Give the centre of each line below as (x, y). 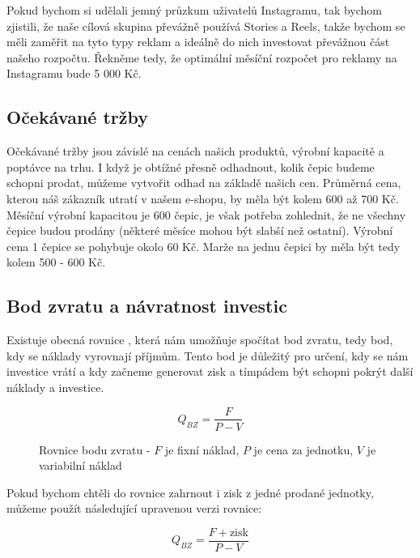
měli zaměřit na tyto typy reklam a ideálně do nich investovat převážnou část (198, 42)
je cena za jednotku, (303, 449)
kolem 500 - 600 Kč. (56, 262)
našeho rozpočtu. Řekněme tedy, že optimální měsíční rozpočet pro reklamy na (202, 57)
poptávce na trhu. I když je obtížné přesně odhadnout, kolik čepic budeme (191, 166)
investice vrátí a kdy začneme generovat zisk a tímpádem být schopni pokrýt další (210, 371)
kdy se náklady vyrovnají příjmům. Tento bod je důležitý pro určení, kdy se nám (208, 355)
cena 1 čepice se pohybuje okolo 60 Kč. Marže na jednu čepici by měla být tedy (204, 246)
